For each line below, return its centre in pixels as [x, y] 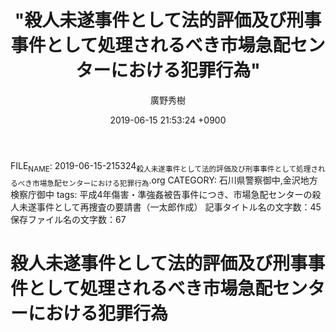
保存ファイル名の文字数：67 [68, 219]
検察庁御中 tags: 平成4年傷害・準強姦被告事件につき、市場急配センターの [161, 194]
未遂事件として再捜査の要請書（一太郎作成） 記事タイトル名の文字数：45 [170, 207]
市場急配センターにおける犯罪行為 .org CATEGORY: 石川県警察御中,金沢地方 [174, 181]
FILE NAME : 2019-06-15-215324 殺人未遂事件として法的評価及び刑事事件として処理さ [164, 166]
